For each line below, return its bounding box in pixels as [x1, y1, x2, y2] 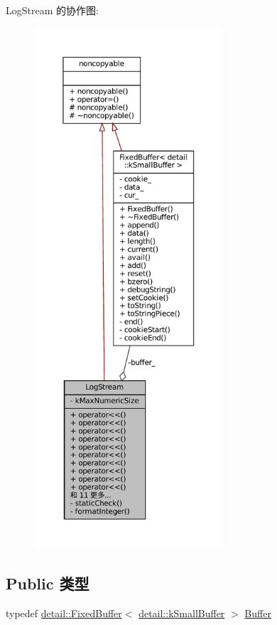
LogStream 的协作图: [6, 3, 99, 17]
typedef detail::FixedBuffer [6, 605, 122, 620]
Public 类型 [6, 572, 89, 594]
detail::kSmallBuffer [138, 605, 225, 620]
